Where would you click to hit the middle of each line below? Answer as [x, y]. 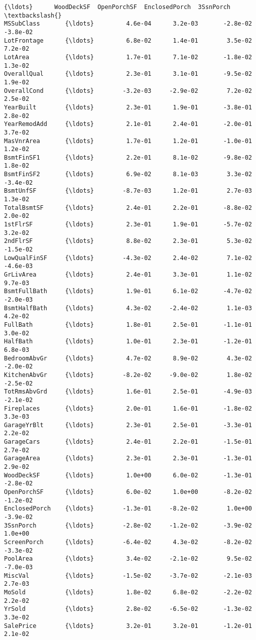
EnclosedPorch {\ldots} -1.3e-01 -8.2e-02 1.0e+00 [128, 509]
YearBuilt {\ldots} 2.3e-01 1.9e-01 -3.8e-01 [128, 107]
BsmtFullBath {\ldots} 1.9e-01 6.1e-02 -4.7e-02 [128, 291]
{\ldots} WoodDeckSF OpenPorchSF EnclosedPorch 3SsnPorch [117, 7]
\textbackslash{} [33, 15]
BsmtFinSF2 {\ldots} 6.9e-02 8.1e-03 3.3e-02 [128, 174]
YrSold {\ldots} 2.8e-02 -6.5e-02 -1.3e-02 [128, 609]
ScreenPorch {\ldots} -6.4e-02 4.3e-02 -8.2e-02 [128, 542]
